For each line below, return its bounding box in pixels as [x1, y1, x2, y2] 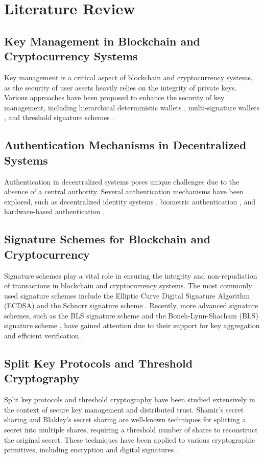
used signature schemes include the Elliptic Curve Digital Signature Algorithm [4, 290, 250, 301]
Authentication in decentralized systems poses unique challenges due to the [4, 176, 239, 187]
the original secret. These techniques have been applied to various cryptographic [4, 434, 255, 445]
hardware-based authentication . [4, 206, 105, 217]
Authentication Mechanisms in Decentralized [4, 137, 247, 153]
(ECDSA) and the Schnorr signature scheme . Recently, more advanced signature [4, 300, 258, 311]
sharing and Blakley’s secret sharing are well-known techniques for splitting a [4, 414, 246, 425]
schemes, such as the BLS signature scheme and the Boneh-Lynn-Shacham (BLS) [4, 310, 258, 320]
